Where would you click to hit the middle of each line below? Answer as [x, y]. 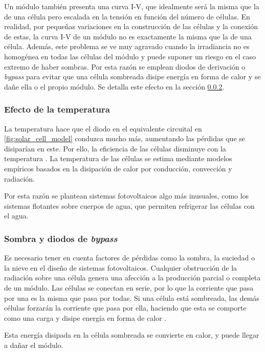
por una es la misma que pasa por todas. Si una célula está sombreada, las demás [132, 298]
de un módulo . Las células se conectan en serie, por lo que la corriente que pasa [129, 287]
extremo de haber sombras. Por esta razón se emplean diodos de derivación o [125, 66]
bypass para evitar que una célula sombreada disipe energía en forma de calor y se [132, 76]
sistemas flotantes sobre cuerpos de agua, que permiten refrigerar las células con [129, 205]
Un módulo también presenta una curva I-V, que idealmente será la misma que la [132, 6]
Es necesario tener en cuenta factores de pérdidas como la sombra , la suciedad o [130, 258]
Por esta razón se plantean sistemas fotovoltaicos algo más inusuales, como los [127, 196]
